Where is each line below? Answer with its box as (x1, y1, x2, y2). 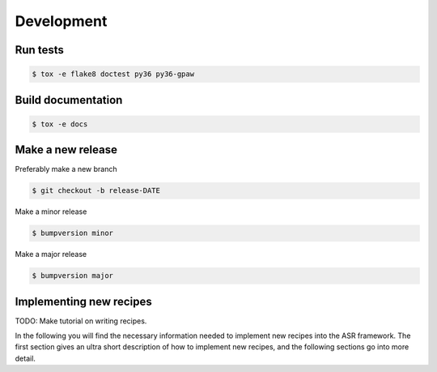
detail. (15, 353, 36, 363)
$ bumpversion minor (32, 229, 113, 238)
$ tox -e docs (32, 119, 88, 129)
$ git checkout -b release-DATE (32, 186, 161, 195)
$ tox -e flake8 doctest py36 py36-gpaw (32, 70, 194, 79)
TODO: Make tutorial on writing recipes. (15, 316, 147, 326)
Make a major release (15, 250, 87, 259)
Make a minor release (15, 207, 87, 216)
